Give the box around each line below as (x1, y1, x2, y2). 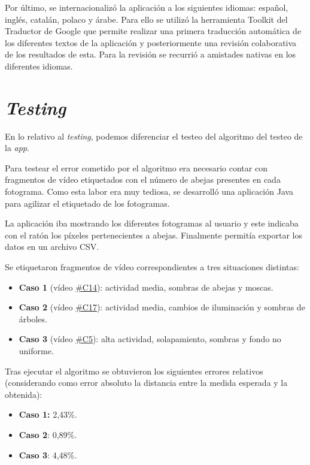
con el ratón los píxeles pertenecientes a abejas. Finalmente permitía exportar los (5, 228, 302, 241)
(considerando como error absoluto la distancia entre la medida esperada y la (5, 376, 288, 389)
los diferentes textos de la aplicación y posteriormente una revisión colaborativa (5, 36, 297, 49)
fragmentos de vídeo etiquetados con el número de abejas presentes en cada (5, 173, 281, 186)
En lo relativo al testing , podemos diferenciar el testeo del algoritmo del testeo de (5, 129, 303, 142)
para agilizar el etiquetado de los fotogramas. (5, 197, 170, 209)
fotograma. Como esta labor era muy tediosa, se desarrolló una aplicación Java (5, 185, 294, 198)
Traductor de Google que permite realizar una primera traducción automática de (5, 25, 302, 37)
